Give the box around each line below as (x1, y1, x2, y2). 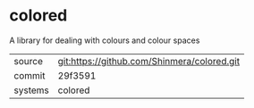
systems (13, 84, 49, 96)
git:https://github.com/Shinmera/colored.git (57, 54, 240, 67)
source (13, 54, 43, 67)
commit (13, 69, 46, 81)
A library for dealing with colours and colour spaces (9, 35, 200, 46)
